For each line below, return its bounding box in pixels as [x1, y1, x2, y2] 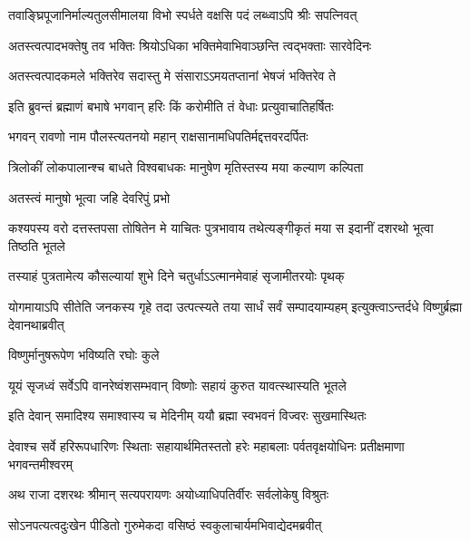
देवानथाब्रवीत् [8, 314, 64, 333]
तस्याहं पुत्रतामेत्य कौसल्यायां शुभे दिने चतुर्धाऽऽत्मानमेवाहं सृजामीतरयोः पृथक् [8, 266, 345, 285]
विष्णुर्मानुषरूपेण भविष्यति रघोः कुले [8, 345, 160, 364]
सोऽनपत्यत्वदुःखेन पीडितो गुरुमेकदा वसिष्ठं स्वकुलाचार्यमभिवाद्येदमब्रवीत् [8, 515, 322, 534]
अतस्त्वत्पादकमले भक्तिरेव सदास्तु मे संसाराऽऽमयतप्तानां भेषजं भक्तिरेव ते [8, 66, 336, 85]
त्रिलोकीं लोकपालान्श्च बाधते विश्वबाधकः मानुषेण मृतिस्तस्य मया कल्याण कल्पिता [8, 157, 364, 176]
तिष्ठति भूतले [8, 236, 65, 255]
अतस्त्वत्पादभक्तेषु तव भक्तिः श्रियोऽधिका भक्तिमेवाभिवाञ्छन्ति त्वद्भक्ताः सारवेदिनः [8, 35, 372, 54]
